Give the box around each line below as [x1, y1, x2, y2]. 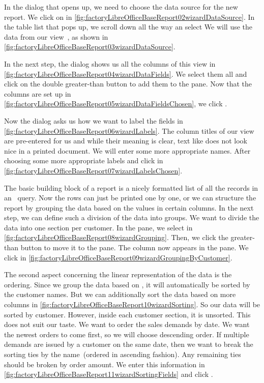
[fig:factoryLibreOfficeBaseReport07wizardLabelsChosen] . [4, 165, 183, 175]
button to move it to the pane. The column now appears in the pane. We [20, 242, 249, 253]
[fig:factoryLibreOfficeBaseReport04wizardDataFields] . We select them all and [4, 68, 247, 79]
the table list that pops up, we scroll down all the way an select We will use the [4, 21, 253, 32]
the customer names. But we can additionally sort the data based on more [4, 289, 236, 300]
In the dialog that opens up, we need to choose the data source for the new [4, 2, 238, 12]
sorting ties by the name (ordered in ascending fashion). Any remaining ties [4, 349, 241, 359]
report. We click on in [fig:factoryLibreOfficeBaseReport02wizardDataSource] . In [4, 11, 255, 22]
